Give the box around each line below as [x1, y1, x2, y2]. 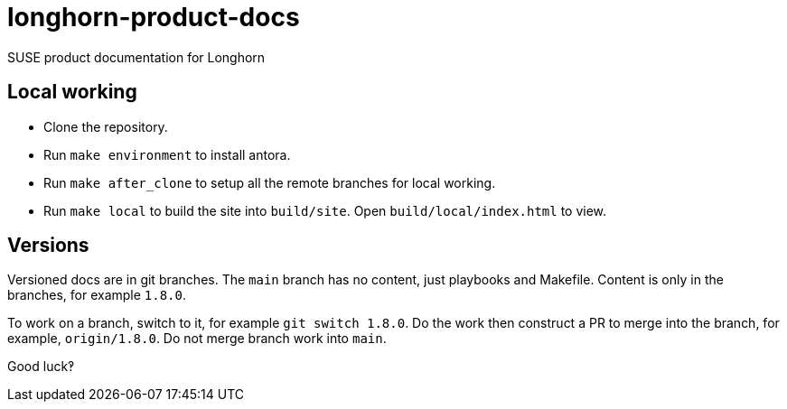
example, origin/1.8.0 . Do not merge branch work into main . [7, 330, 387, 347]
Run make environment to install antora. [43, 146, 291, 163]
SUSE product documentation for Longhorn [7, 49, 266, 65]
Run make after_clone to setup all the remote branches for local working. [43, 174, 496, 191]
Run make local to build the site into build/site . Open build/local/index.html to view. [43, 202, 607, 218]
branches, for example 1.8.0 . [7, 287, 187, 303]
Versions [7, 234, 89, 257]
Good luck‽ [7, 358, 75, 375]
